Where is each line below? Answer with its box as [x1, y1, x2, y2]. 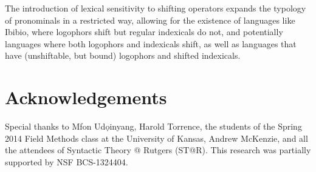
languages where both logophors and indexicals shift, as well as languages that [5, 37, 297, 50]
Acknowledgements [5, 85, 167, 110]
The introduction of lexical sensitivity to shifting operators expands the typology [5, 2, 306, 14]
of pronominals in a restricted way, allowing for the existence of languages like [5, 13, 295, 26]
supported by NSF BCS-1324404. [5, 155, 128, 168]
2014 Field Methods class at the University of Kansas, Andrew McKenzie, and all [5, 131, 308, 144]
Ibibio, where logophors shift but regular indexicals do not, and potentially [5, 25, 283, 38]
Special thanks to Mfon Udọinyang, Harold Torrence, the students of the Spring [5, 120, 302, 133]
